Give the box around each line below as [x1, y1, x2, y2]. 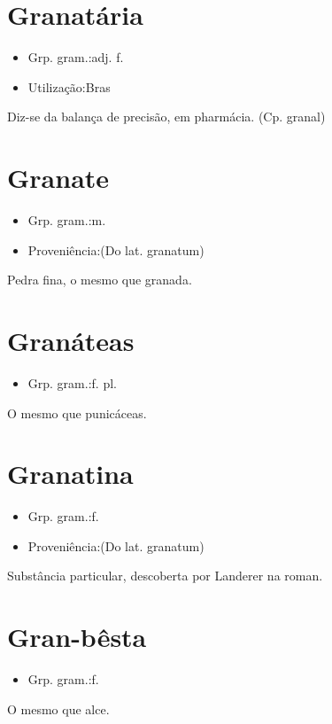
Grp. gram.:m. [27, 211, 106, 230]
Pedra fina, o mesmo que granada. [7, 270, 192, 289]
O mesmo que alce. [7, 699, 110, 718]
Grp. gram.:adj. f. [27, 48, 124, 66]
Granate [7, 160, 110, 196]
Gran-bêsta [7, 619, 147, 655]
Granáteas [7, 323, 135, 358]
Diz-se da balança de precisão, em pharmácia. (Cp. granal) [7, 107, 326, 126]
